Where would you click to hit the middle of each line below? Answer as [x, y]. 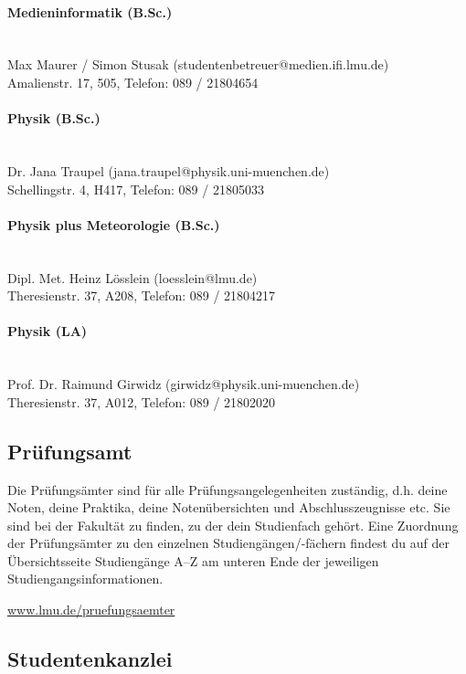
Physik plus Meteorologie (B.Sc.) [114, 224]
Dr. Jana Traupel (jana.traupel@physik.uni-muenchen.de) [169, 170]
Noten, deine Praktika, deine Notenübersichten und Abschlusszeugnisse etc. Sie [229, 507]
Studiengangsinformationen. [85, 579]
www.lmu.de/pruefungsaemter [91, 610]
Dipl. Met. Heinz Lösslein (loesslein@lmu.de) [132, 277]
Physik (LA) [48, 331]
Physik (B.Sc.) [54, 118]
